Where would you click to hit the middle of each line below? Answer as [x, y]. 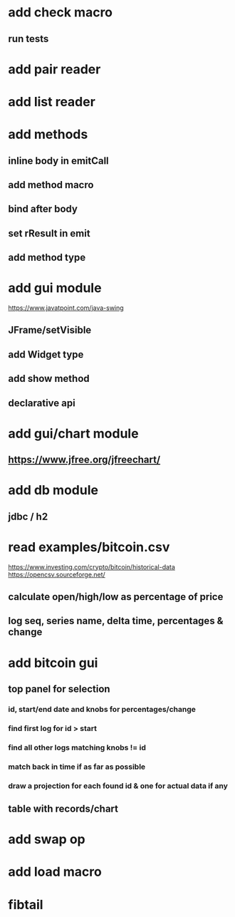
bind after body [43, 209]
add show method [49, 379]
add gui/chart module [73, 434]
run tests [28, 39]
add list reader [52, 102]
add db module [53, 491]
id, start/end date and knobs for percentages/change [102, 709]
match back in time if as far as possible [77, 767]
